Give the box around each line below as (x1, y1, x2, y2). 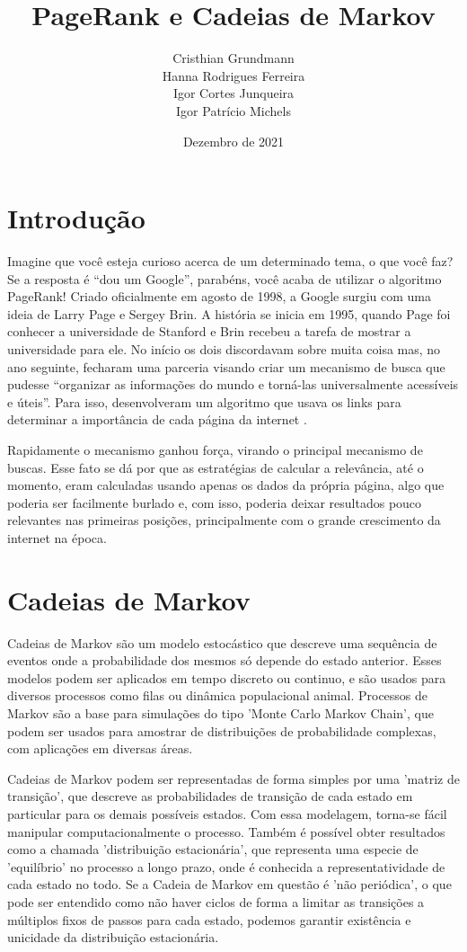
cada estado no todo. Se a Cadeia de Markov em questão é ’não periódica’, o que (7, 875, 452, 894)
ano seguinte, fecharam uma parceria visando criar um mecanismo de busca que (7, 357, 445, 376)
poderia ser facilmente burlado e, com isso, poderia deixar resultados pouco (7, 493, 422, 512)
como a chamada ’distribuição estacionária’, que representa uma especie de (7, 840, 419, 859)
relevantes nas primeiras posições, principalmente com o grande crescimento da (7, 511, 441, 529)
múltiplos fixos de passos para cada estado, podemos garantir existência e (7, 910, 411, 929)
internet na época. (7, 528, 107, 547)
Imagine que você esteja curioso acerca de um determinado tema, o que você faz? (7, 252, 454, 271)
